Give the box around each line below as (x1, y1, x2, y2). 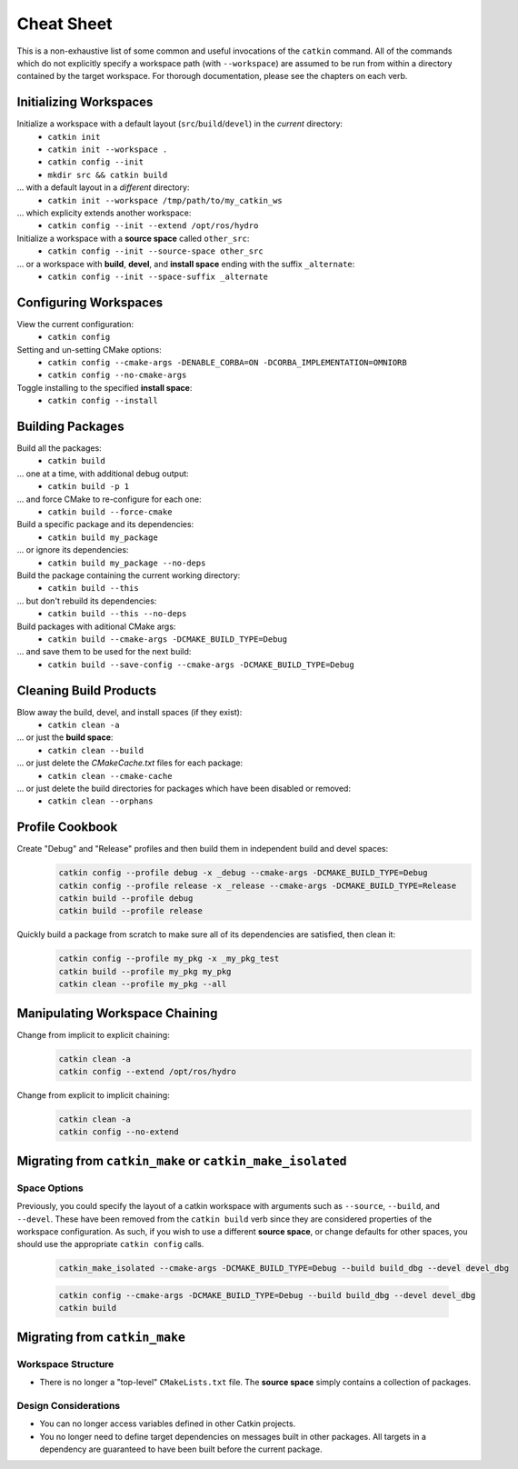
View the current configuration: (16, 318, 134, 329)
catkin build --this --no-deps (47, 609, 187, 619)
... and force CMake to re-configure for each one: (16, 494, 202, 505)
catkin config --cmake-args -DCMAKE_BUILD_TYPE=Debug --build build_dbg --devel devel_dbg (58, 1290, 476, 1300)
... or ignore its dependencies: (16, 545, 129, 555)
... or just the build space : (16, 732, 114, 743)
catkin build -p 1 (47, 482, 130, 492)
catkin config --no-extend (58, 1127, 179, 1137)
